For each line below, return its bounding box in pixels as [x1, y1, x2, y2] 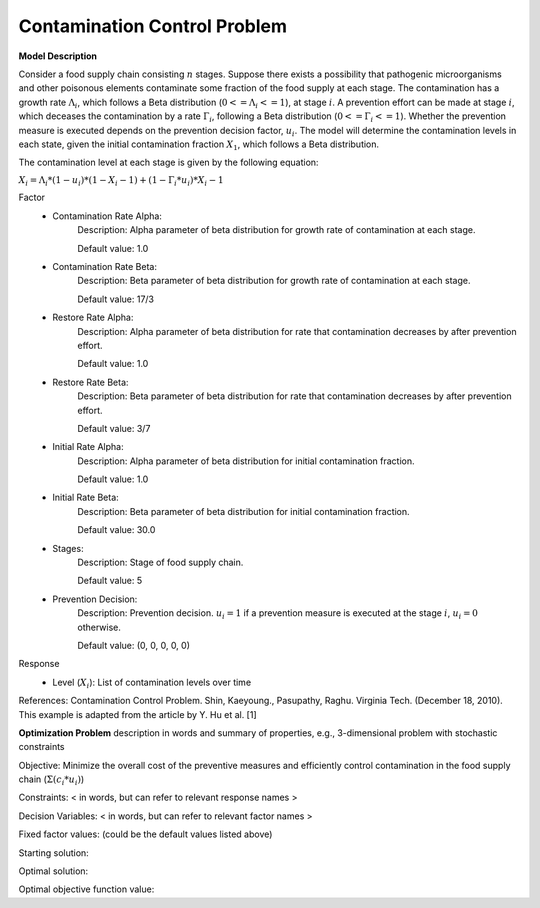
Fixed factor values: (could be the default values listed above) [18, 828, 273, 840]
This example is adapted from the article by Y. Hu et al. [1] [18, 708, 257, 720]
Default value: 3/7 [77, 422, 151, 434]
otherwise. [77, 621, 122, 633]
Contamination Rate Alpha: [52, 210, 162, 222]
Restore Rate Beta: [52, 376, 129, 388]
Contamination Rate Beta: [52, 260, 157, 272]
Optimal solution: [18, 865, 89, 877]
